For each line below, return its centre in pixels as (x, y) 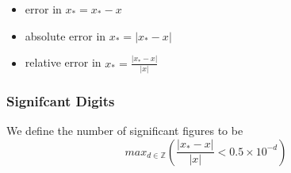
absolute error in (65, 35)
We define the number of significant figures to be (125, 131)
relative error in (63, 62)
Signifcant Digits (61, 100)
